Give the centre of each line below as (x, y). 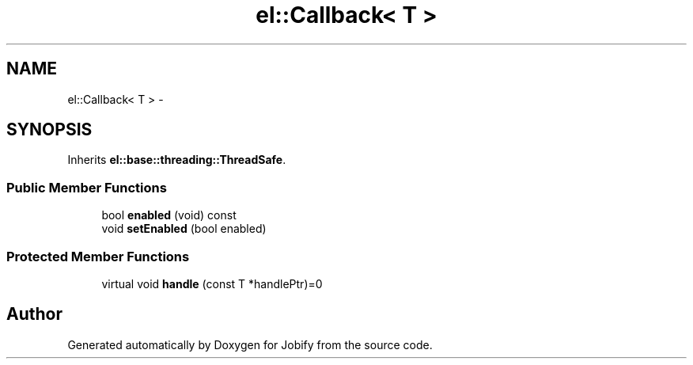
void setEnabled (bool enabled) (184, 229)
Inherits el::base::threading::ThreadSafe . (177, 160)
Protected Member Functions (98, 256)
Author (34, 314)
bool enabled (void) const (169, 215)
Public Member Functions (87, 187)
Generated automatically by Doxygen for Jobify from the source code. (250, 344)
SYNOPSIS (49, 130)
